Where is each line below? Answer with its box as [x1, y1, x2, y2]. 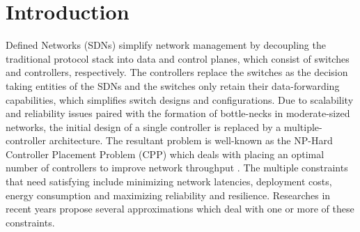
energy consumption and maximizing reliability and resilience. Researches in [6, 187, 331, 202]
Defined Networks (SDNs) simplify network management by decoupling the [6, 38, 326, 52]
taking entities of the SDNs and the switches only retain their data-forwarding [6, 78, 340, 93]
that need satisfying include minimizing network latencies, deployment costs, [6, 174, 332, 189]
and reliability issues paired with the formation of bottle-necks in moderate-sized [6, 106, 350, 121]
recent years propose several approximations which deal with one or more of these [6, 201, 354, 216]
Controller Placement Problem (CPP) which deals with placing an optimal [6, 146, 324, 161]
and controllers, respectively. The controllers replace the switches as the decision [6, 65, 348, 79]
